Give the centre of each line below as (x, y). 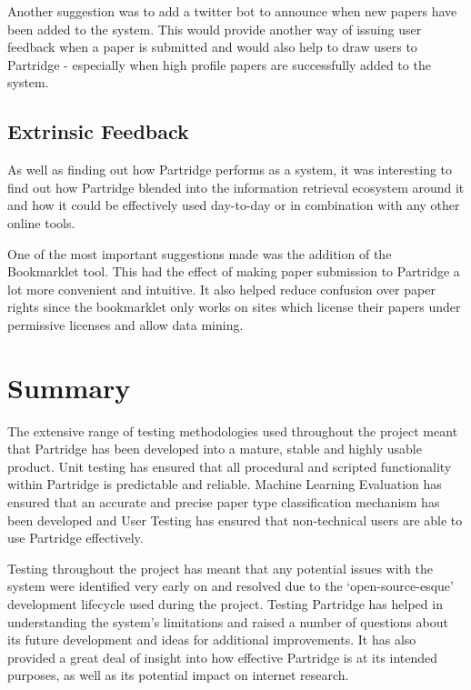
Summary (69, 387)
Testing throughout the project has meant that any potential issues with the (220, 568)
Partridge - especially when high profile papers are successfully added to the (219, 64)
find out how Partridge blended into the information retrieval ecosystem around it (236, 187)
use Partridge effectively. (75, 538)
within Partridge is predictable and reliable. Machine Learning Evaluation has (225, 484)
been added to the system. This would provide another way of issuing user (215, 29)
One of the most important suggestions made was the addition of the (200, 253)
